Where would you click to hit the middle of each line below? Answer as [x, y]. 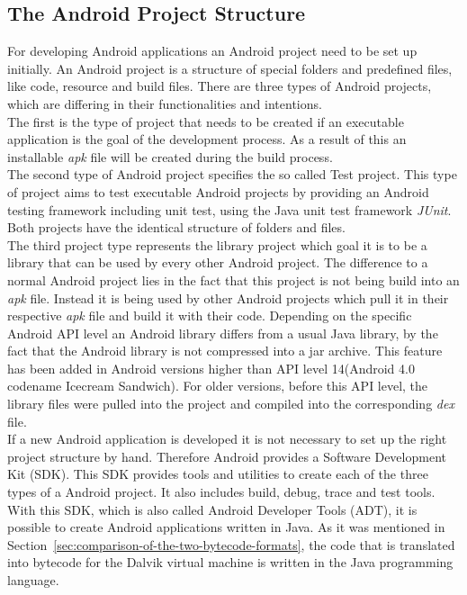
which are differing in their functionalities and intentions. [165, 103]
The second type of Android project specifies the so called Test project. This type [232, 174]
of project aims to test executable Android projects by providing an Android [218, 191]
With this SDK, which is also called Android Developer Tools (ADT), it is [212, 509]
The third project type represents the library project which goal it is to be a [217, 244]
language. [33, 580]
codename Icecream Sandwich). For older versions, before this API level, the [218, 386]
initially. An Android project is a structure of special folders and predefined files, [230, 68]
